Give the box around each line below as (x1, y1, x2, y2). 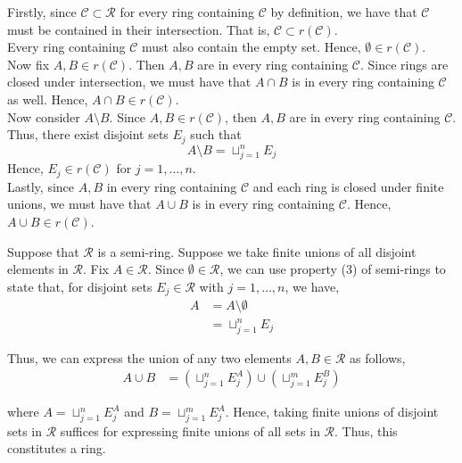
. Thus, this (334, 421, 398, 440)
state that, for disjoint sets (7, 277, 153, 295)
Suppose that (7, 242, 79, 260)
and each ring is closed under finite (252, 177, 444, 195)
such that (190, 125, 242, 144)
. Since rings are (360, 54, 449, 73)
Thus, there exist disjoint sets (7, 125, 169, 144)
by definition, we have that (270, 3, 417, 21)
